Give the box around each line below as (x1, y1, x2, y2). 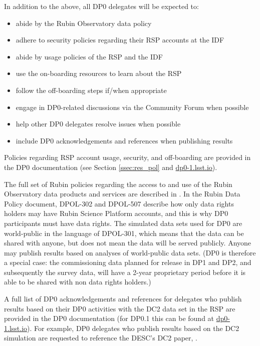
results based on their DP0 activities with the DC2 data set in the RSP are (4, 303, 235, 313)
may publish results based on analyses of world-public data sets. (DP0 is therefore (4, 247, 256, 257)
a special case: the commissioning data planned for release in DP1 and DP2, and (4, 257, 251, 267)
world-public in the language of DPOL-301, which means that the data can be (4, 227, 244, 238)
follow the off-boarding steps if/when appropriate (16, 84, 167, 95)
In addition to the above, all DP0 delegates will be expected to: (4, 1, 199, 11)
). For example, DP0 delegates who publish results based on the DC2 (27, 322, 239, 333)
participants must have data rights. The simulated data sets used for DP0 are (4, 217, 242, 228)
